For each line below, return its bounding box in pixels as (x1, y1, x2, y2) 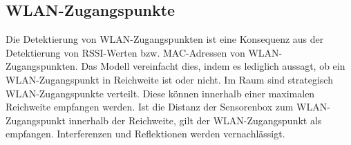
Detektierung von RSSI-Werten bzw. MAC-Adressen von (6, 45, 245, 59)
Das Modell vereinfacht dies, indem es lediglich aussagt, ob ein (81, 59, 345, 73)
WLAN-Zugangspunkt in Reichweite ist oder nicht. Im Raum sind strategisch (6, 72, 333, 86)
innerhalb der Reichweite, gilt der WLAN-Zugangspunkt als (68, 113, 322, 127)
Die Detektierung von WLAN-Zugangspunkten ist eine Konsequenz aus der (6, 32, 324, 46)
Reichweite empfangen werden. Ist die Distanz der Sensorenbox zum (6, 99, 294, 114)
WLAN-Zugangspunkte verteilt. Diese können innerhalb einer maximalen (6, 86, 315, 100)
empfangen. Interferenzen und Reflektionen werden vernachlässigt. (6, 126, 285, 141)
